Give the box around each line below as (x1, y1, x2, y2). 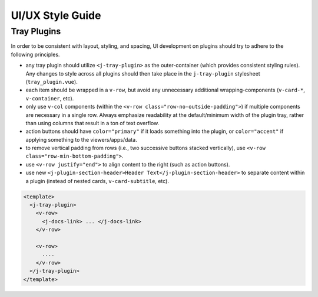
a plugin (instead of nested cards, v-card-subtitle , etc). (25, 177, 169, 184)
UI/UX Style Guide (11, 9, 101, 22)
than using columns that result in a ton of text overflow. (25, 119, 160, 126)
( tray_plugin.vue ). (25, 78, 78, 85)
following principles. (11, 51, 60, 58)
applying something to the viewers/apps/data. (25, 136, 138, 143)
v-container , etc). (25, 94, 74, 102)
